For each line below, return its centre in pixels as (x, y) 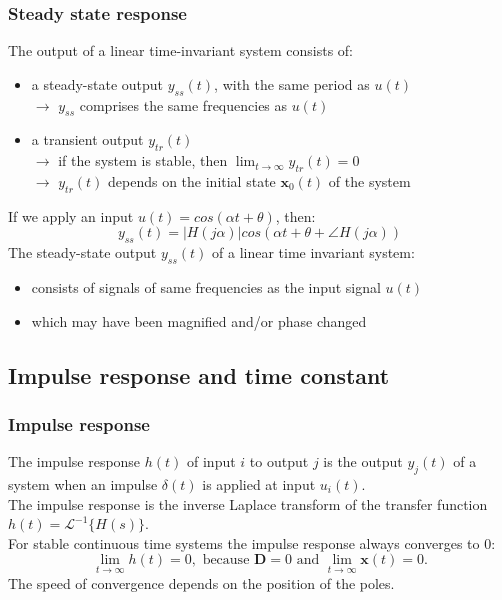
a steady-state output (97, 83)
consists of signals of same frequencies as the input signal (206, 286)
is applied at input (259, 483)
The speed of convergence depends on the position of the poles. (201, 582)
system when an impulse (83, 483)
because (226, 560)
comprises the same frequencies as (183, 104)
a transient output (87, 139)
